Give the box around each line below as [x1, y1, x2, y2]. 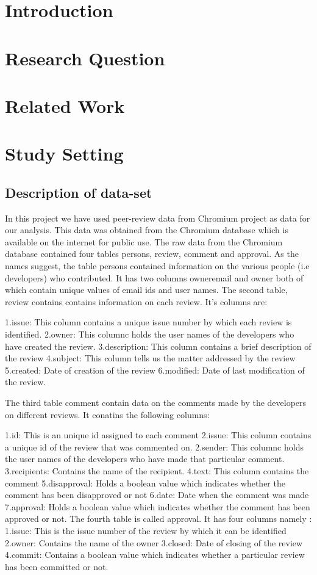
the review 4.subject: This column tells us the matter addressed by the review [5, 352, 296, 364]
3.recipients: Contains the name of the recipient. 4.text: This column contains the [5, 464, 309, 477]
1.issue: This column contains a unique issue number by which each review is [5, 316, 292, 328]
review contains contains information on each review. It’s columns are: [5, 295, 268, 308]
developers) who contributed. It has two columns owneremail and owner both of [5, 271, 304, 284]
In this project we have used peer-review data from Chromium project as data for [5, 211, 310, 224]
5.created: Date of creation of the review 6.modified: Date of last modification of [5, 363, 305, 376]
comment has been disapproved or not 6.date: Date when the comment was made [5, 488, 309, 501]
